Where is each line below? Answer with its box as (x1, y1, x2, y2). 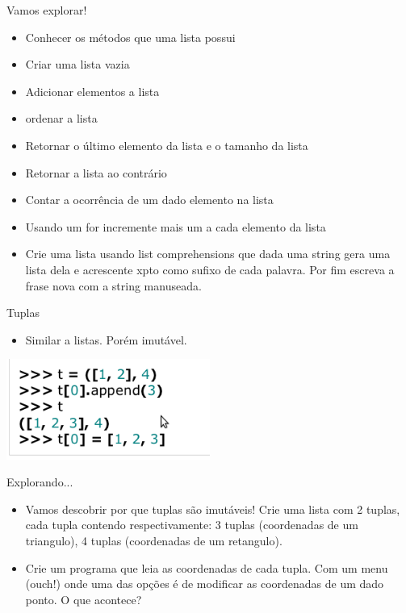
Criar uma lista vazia (25, 56, 130, 73)
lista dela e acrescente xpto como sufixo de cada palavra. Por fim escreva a (25, 261, 395, 277)
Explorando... (6, 473, 73, 490)
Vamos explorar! (6, 2, 87, 18)
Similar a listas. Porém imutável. (25, 331, 187, 348)
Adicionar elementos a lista (25, 82, 160, 99)
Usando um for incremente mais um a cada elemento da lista (25, 218, 326, 235)
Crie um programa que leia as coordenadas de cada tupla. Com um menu (25, 559, 388, 576)
